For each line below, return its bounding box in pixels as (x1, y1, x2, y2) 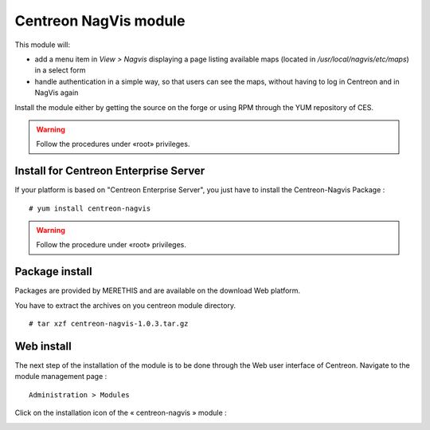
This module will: (14, 40, 71, 49)
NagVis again (34, 88, 79, 97)
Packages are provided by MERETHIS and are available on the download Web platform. (14, 286, 301, 295)
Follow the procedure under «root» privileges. (36, 240, 187, 250)
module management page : (14, 372, 107, 381)
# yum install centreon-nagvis (29, 203, 151, 213)
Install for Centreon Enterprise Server (14, 164, 205, 178)
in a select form (34, 65, 86, 75)
